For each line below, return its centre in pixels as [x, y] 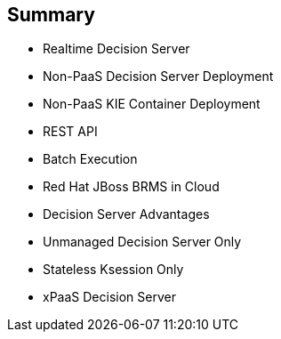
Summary [51, 15]
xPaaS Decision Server [109, 297]
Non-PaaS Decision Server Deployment [158, 77]
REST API [70, 132]
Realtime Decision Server [116, 49]
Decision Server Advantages [126, 214]
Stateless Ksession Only [113, 270]
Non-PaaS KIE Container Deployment [152, 104]
